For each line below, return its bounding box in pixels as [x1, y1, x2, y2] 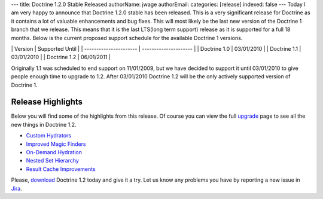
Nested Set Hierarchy [26, 157, 79, 164]
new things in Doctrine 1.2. [11, 121, 77, 128]
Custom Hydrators [26, 132, 72, 139]
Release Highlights [11, 97, 83, 107]
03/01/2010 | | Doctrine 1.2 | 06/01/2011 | [11, 54, 111, 61]
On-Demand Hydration [26, 148, 82, 155]
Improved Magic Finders [26, 140, 86, 148]
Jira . [11, 185, 22, 192]
